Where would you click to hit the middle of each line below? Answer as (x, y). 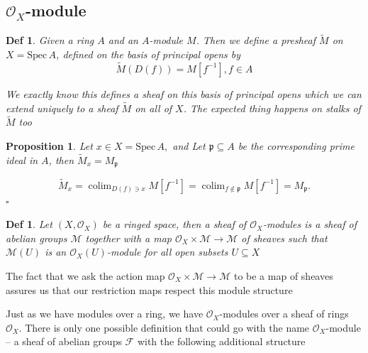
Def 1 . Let (29, 224)
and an (123, 40)
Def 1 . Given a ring (50, 40)
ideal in (22, 159)
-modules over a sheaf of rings (284, 314)
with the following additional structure (221, 341)
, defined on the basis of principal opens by (149, 54)
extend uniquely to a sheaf (62, 108)
